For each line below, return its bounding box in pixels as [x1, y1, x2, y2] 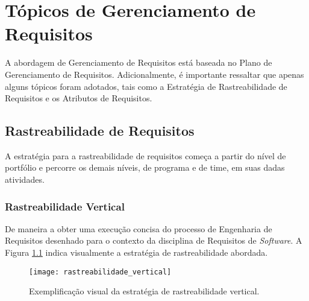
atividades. [5, 173, 45, 186]
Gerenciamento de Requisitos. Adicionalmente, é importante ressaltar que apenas [5, 68, 304, 80]
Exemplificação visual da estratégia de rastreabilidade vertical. [29, 285, 260, 297]
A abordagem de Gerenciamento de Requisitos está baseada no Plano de [5, 56, 272, 69]
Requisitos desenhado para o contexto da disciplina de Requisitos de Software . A [5, 234, 302, 247]
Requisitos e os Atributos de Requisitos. [5, 92, 152, 104]
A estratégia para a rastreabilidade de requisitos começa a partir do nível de [5, 149, 286, 162]
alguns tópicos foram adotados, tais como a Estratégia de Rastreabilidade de [5, 80, 287, 92]
